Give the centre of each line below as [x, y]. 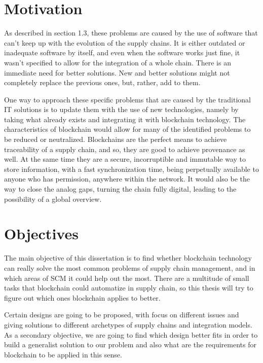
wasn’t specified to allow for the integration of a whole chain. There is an [118, 62]
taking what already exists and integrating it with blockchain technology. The [125, 119]
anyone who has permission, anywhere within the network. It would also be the [127, 179]
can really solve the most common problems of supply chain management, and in [130, 267]
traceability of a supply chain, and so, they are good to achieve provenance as [125, 149]
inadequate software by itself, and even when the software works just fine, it [122, 52]
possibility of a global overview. [53, 198]
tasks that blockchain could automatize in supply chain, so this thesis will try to [129, 288]
